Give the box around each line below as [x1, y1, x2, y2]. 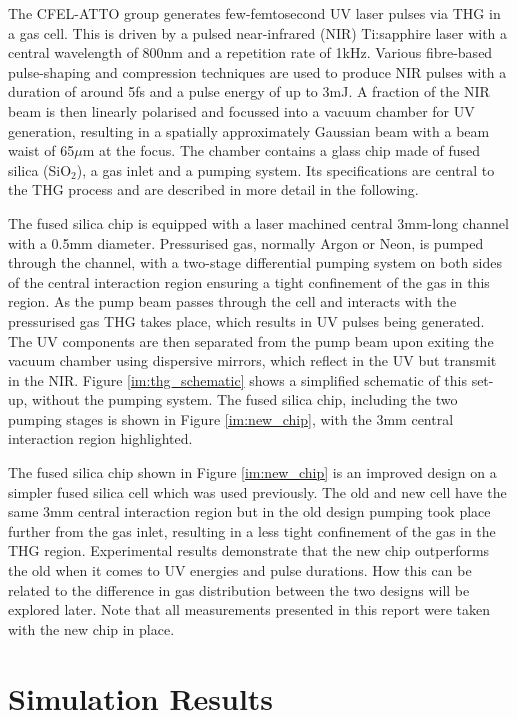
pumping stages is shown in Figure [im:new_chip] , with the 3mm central [8, 408, 454, 429]
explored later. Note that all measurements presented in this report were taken [8, 599, 490, 620]
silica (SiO [8, 159, 72, 180]
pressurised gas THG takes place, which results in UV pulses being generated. [8, 310, 485, 331]
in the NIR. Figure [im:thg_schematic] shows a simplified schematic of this [8, 369, 467, 390]
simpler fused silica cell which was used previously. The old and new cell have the [8, 481, 507, 502]
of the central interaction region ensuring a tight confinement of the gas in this [8, 271, 490, 292]
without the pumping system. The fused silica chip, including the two [32, 389, 458, 410]
